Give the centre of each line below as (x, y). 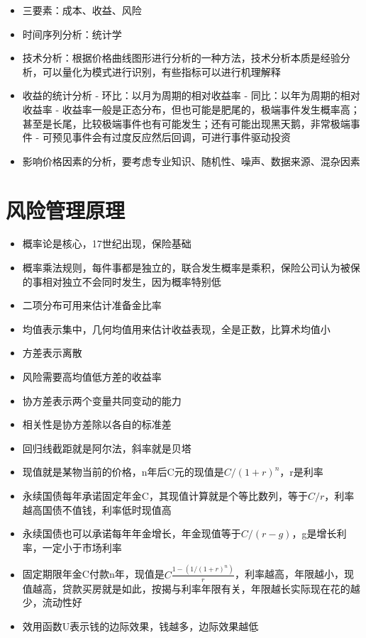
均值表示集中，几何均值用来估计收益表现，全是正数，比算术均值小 (176, 329)
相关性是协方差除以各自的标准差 (97, 424)
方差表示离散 (52, 353)
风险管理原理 (66, 209)
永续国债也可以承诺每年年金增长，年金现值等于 (132, 533)
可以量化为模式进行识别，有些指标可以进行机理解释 (161, 71)
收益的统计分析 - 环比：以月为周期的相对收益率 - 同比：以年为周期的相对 (191, 95)
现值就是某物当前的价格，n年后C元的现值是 (123, 472)
